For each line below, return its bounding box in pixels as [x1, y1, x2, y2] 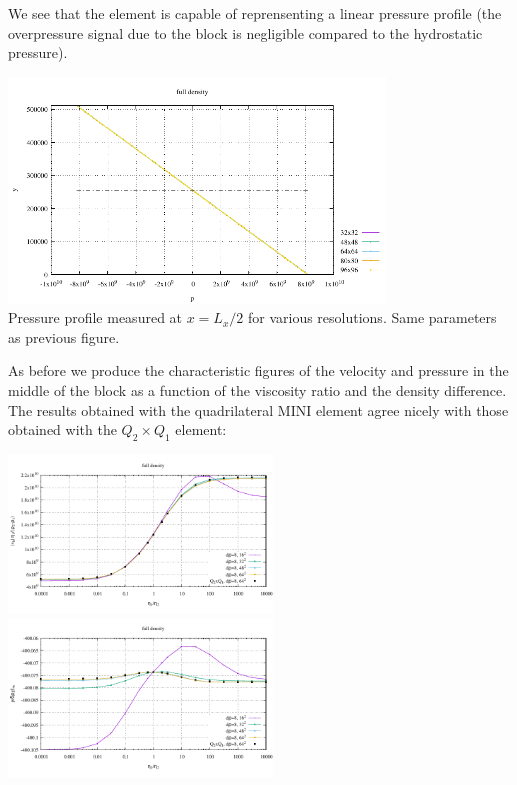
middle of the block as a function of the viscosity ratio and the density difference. [8, 379, 507, 400]
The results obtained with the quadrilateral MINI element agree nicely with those [8, 399, 509, 420]
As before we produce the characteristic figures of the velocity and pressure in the [8, 360, 509, 381]
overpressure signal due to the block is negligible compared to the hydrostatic [8, 22, 483, 43]
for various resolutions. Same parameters [247, 307, 497, 328]
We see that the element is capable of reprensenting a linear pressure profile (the [8, 3, 502, 23]
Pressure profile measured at [8, 307, 183, 328]
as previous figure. [8, 326, 120, 347]
